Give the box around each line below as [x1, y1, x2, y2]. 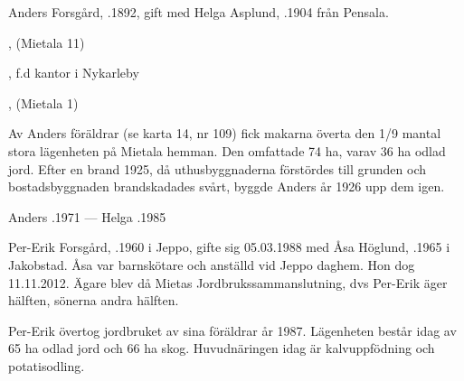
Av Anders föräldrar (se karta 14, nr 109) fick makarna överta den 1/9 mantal [8, 124, 441, 143]
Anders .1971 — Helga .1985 [8, 207, 166, 226]
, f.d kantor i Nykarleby [8, 63, 139, 82]
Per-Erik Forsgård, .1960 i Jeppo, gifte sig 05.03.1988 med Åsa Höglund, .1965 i [8, 237, 450, 256]
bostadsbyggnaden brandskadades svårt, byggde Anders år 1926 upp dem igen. [8, 177, 445, 196]
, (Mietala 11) [8, 33, 85, 51]
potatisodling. [8, 356, 85, 375]
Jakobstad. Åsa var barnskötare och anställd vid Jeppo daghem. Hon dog [8, 255, 415, 274]
